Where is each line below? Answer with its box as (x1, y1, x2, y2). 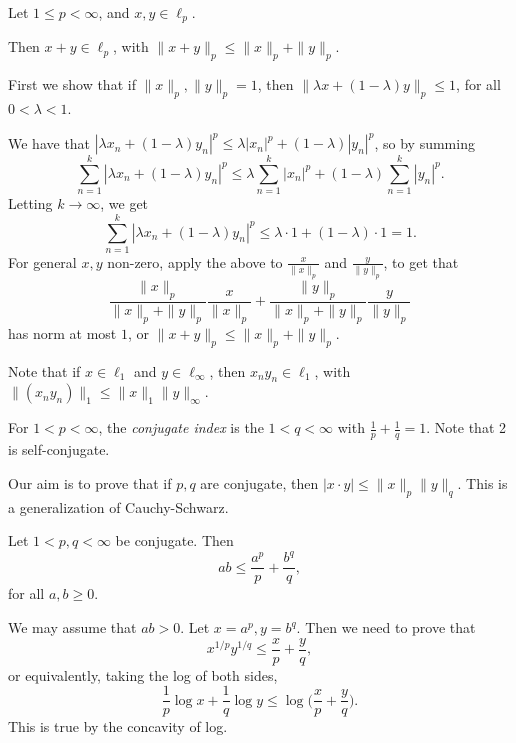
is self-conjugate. (8, 439, 110, 460)
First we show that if (8, 74, 136, 95)
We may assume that (8, 617, 137, 638)
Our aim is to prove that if (8, 472, 172, 493)
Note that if (8, 360, 81, 381)
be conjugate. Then (115, 530, 234, 551)
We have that (8, 132, 91, 153)
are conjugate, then (200, 472, 319, 493)
